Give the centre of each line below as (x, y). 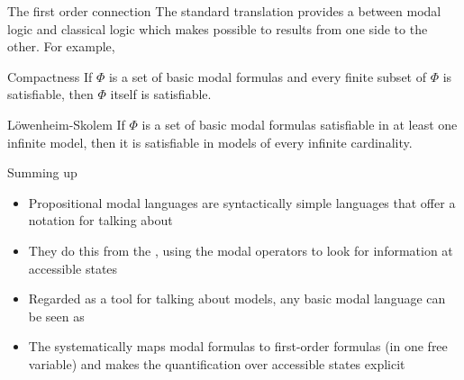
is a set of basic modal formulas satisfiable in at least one (300, 124)
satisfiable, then (50, 94)
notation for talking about (100, 220)
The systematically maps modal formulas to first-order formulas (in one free (238, 346)
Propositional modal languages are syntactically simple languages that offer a (242, 202)
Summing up (42, 172)
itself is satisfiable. (161, 94)
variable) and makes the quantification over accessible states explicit (217, 363)
